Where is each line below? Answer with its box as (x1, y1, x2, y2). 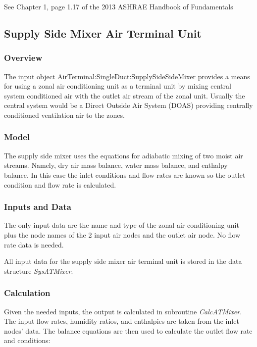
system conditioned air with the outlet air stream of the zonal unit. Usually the (4, 90, 245, 100)
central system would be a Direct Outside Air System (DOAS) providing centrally (4, 100, 253, 110)
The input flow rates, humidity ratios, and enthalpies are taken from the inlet (4, 316, 239, 326)
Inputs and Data (4, 200, 71, 213)
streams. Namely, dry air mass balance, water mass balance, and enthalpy (4, 160, 228, 170)
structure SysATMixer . (4, 265, 73, 276)
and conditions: (4, 335, 51, 346)
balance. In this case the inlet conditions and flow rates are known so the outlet (4, 169, 246, 180)
